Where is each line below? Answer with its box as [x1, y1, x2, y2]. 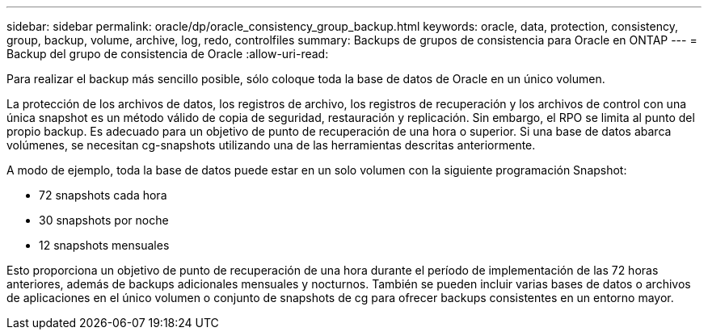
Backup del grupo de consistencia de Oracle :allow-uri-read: [6, 47, 329, 61]
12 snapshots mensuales [39, 238, 170, 252]
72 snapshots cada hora [39, 188, 167, 202]
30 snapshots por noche [39, 213, 169, 227]
